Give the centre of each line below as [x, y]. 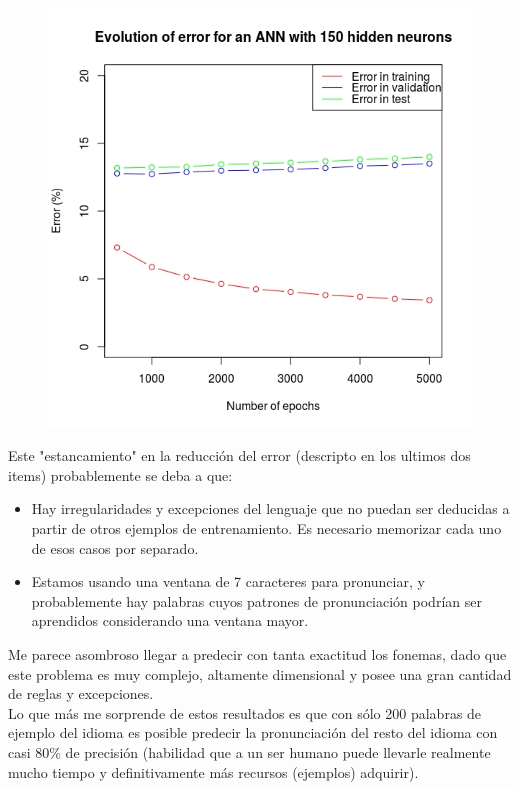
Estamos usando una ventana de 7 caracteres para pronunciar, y [228, 581]
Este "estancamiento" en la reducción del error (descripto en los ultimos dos [239, 455]
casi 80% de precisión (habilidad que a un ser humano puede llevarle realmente [249, 752]
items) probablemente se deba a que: [120, 474]
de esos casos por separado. [115, 547]
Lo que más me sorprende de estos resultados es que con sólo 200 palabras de [245, 712]
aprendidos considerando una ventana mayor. [170, 620]
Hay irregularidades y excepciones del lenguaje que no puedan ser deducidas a [270, 508]
